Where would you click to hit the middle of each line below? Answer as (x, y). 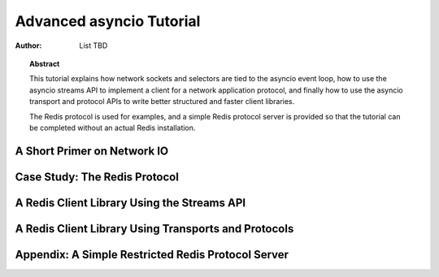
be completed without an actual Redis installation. (113, 128)
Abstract (45, 63)
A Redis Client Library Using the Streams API (130, 203)
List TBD (93, 45)
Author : (28, 45)
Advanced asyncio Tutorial (108, 21)
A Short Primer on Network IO (92, 151)
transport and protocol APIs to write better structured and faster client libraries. (162, 102)
